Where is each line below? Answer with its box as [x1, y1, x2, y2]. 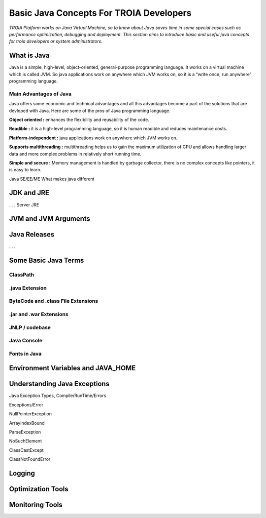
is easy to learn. [9, 167, 42, 173]
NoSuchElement [9, 438, 42, 444]
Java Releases [9, 230, 55, 239]
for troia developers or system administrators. [9, 39, 103, 44]
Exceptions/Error [9, 401, 44, 407]
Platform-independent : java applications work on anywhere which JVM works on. [9, 135, 178, 141]
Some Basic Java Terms [9, 256, 84, 265]
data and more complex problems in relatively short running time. [9, 151, 141, 157]
